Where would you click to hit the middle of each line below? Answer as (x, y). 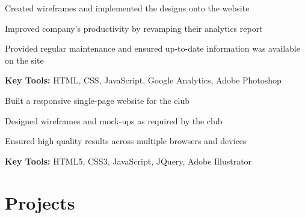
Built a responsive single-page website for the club (97, 100)
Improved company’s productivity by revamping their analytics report (134, 28)
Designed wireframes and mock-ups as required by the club (114, 120)
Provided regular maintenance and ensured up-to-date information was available (152, 48)
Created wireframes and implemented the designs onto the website (127, 8)
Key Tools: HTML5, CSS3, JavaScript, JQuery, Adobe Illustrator (128, 161)
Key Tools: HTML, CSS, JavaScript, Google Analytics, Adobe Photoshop (143, 80)
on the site (24, 60)
